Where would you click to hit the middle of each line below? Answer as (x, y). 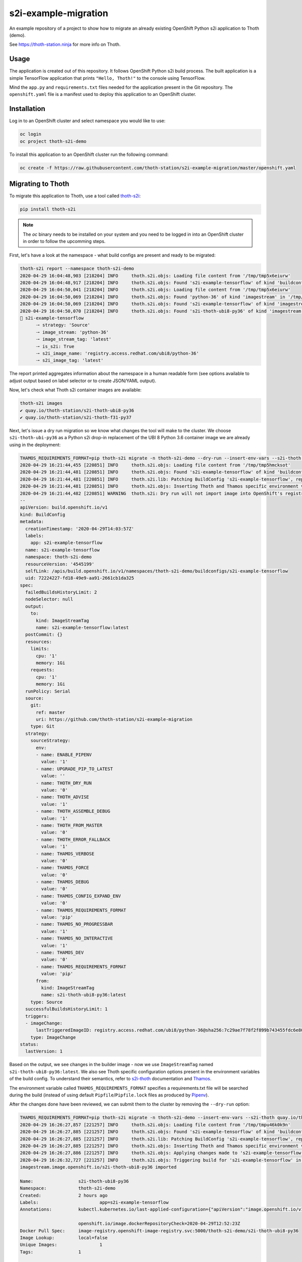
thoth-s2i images (41, 403)
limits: (40, 649)
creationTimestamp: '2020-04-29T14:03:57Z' (80, 529)
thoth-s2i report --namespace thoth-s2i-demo (77, 269)
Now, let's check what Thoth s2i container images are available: (75, 390)
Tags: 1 (51, 1252)
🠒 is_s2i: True (55, 346)
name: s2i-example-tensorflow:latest (83, 628)
